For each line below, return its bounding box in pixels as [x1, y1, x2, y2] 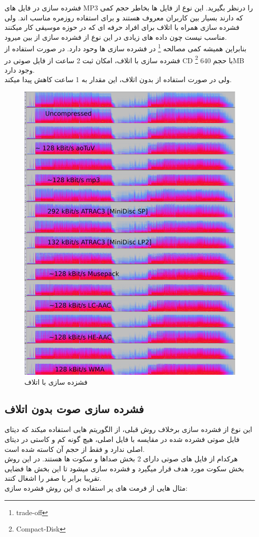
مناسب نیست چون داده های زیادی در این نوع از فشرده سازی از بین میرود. [4, 31, 227, 42]
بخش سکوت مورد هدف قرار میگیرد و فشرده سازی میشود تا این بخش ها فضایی [4, 463, 244, 473]
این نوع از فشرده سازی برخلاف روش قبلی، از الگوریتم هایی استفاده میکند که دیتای [4, 424, 253, 434]
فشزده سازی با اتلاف [24, 376, 87, 387]
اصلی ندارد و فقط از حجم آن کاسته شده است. [4, 443, 145, 454]
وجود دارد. [4, 64, 35, 75]
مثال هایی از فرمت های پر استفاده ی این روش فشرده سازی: [4, 483, 188, 493]
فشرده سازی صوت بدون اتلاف [4, 401, 144, 416]
